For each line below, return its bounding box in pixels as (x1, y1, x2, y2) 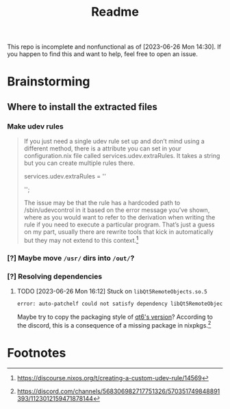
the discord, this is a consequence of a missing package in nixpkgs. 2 (16, 319, 212, 329)
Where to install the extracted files (7, 101, 157, 113)
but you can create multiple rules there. (23, 159, 136, 168)
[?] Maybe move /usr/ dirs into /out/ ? (7, 253, 135, 263)
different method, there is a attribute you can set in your (23, 144, 182, 153)
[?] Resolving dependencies (7, 272, 103, 281)
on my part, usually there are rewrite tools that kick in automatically (23, 228, 214, 236)
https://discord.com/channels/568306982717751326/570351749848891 (16, 387, 220, 395)
